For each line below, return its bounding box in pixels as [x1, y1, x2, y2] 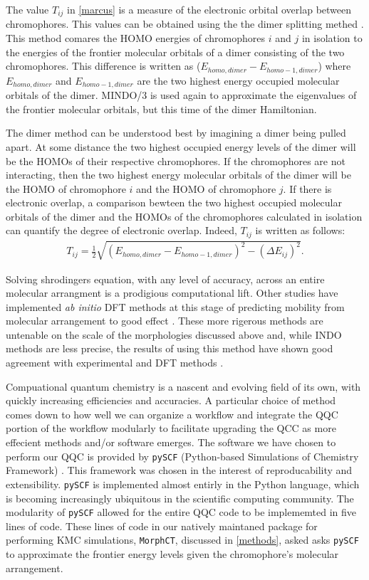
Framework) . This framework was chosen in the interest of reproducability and [6, 463, 353, 478]
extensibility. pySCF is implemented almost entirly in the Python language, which [6, 476, 360, 491]
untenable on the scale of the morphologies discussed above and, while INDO [6, 327, 342, 342]
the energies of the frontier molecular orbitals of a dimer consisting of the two [6, 44, 345, 59]
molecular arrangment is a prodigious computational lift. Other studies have [6, 285, 338, 300]
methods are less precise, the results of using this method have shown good [6, 341, 333, 356]
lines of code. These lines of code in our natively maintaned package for [6, 518, 318, 533]
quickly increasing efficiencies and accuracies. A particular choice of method [6, 393, 336, 408]
